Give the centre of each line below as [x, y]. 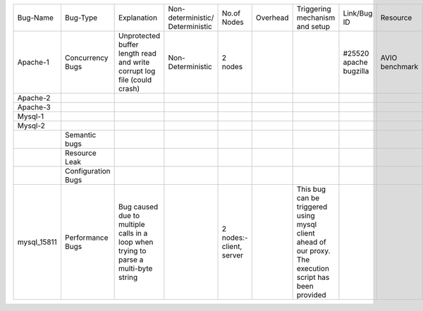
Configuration [87, 171]
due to [129, 215]
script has [313, 277]
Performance [86, 238]
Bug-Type [81, 18]
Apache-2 [34, 98]
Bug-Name [36, 18]
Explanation [138, 18]
